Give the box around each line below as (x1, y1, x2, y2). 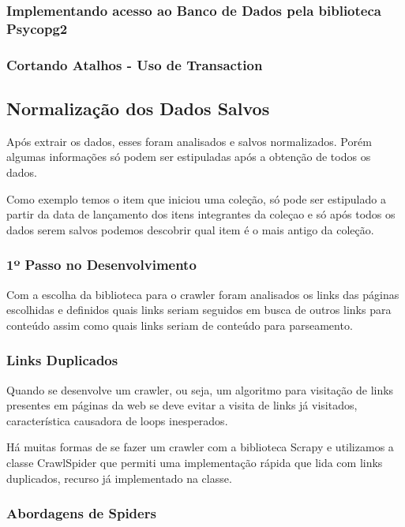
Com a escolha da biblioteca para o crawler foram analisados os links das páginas (6, 286, 399, 302)
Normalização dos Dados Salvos (6, 96, 270, 120)
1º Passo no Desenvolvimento (6, 255, 197, 275)
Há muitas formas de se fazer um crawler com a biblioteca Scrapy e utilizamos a (6, 439, 394, 455)
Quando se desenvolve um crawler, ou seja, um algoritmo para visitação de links (6, 381, 394, 398)
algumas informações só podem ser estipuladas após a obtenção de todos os (6, 148, 371, 165)
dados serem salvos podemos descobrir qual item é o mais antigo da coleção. (6, 221, 374, 237)
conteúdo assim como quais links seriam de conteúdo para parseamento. (6, 316, 353, 333)
